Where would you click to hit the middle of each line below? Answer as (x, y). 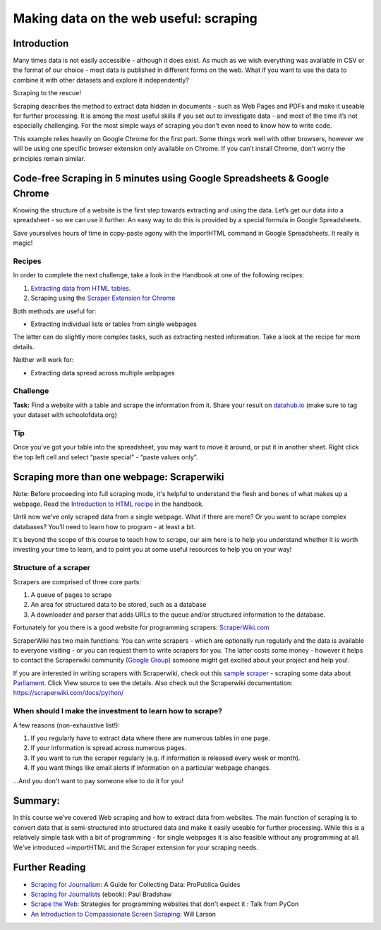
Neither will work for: (43, 360)
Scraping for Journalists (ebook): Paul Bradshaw (101, 894)
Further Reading (49, 868)
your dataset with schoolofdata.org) (65, 415)
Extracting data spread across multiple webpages (103, 373)
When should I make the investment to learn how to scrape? (117, 711)
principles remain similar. (49, 158)
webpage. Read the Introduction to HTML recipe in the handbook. (108, 504)
